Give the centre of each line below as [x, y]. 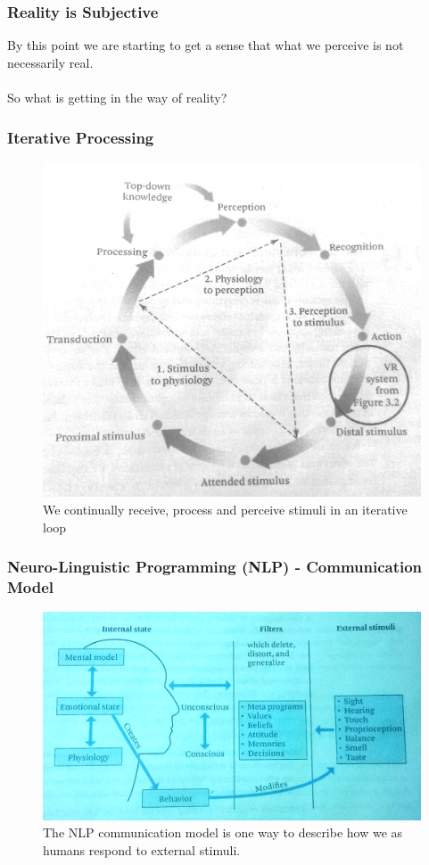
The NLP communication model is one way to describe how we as [223, 832]
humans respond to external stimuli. [142, 850]
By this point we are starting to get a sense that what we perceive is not [206, 45]
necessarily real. [50, 62]
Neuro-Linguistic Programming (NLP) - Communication [215, 567]
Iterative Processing [81, 137]
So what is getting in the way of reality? [117, 97]
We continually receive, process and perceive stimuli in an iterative [225, 509]
